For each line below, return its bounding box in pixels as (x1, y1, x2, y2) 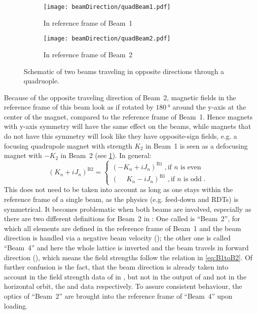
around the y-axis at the (172, 102, 246, 112)
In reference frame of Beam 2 (43, 49, 133, 59)
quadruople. (24, 76, 60, 86)
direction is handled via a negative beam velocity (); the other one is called (4, 233, 231, 243)
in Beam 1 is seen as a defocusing (145, 140, 248, 151)
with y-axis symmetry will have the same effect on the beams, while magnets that (4, 121, 251, 131)
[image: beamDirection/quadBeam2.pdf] (43, 35, 171, 42)
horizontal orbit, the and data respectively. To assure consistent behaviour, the (4, 281, 242, 291)
